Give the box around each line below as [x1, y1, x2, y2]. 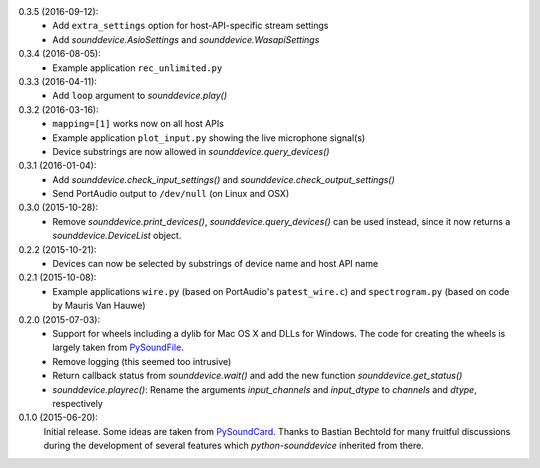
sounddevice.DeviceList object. [52, 230, 182, 242]
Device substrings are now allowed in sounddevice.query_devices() [52, 145, 330, 157]
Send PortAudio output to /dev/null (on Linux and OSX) [52, 188, 290, 200]
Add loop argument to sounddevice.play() [52, 90, 228, 102]
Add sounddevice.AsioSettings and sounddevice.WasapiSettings [52, 33, 320, 45]
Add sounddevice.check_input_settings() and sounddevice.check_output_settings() [52, 173, 395, 185]
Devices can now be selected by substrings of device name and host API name [52, 258, 379, 270]
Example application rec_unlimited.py [52, 61, 223, 74]
